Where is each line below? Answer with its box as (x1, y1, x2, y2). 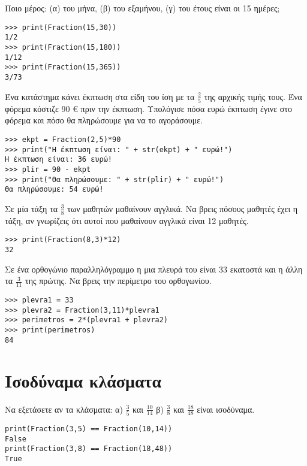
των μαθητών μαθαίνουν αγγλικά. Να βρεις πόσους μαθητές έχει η (67, 202, 298, 214)
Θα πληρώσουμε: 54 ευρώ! (5, 185, 104, 194)
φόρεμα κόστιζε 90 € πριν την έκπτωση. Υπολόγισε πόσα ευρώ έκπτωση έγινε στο (5, 102, 292, 114)
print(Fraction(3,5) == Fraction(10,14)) (5, 424, 173, 433)
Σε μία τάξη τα (5, 202, 58, 214)
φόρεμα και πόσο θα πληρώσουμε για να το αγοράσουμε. (5, 114, 203, 126)
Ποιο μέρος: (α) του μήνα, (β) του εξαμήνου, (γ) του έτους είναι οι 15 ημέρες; (5, 2, 280, 14)
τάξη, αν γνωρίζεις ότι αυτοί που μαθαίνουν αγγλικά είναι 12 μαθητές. (5, 214, 249, 226)
